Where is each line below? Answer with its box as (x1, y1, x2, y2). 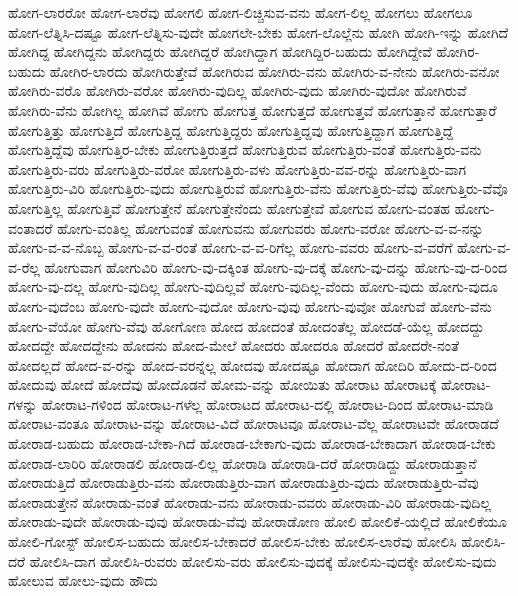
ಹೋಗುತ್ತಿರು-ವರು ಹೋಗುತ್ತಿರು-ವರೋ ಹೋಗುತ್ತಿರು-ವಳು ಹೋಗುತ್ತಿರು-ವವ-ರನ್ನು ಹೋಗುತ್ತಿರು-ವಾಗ (8, 158, 467, 179)
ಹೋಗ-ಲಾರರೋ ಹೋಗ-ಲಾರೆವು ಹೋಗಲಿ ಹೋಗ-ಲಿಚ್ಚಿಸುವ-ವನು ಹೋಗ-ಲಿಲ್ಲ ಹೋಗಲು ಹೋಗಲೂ (8, 2, 473, 22)
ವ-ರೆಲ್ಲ (8, 256, 40, 277)
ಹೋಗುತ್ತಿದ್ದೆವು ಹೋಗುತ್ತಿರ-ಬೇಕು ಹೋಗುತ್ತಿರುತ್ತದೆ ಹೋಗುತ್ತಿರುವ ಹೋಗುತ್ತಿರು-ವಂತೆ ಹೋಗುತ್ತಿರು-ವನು (8, 139, 482, 160)
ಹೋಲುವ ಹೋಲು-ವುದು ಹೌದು (8, 570, 158, 591)
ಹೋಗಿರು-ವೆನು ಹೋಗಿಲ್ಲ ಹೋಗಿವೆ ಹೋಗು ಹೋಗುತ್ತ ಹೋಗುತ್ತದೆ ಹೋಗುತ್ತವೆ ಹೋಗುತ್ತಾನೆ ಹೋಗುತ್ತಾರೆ (8, 99, 497, 120)
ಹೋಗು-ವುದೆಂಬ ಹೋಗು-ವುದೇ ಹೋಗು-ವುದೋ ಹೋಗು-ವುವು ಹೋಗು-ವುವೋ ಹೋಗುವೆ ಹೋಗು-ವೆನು (8, 295, 492, 316)
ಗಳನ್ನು (8, 393, 38, 414)
